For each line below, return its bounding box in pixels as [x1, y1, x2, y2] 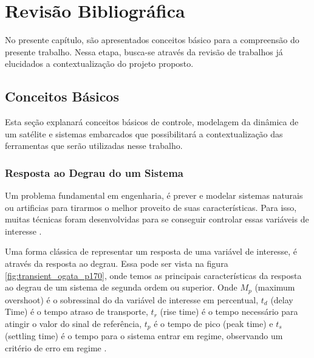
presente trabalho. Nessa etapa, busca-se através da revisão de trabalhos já [5, 45, 283, 58]
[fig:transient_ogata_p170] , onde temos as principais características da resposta [5, 269, 302, 281]
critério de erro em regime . [5, 341, 107, 354]
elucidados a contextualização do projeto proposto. [5, 57, 194, 70]
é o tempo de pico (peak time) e [154, 317, 273, 329]
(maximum [254, 281, 295, 294]
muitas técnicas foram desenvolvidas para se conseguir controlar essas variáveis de [5, 213, 309, 225]
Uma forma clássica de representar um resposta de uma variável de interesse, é [5, 245, 297, 258]
